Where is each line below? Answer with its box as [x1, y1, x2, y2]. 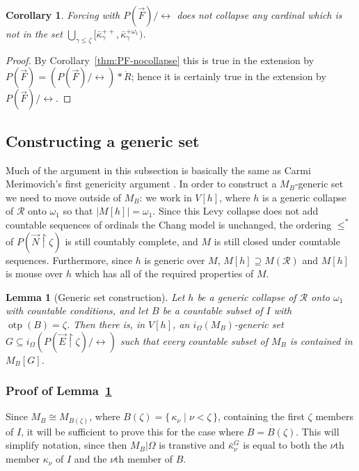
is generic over [144, 252, 205, 267]
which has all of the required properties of [74, 266, 254, 281]
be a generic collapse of [197, 289, 296, 304]
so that [63, 203, 93, 218]
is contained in [289, 333, 353, 348]
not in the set [6, 26, 63, 40]
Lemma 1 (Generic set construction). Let [6, 289, 185, 304]
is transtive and [159, 438, 225, 452]
